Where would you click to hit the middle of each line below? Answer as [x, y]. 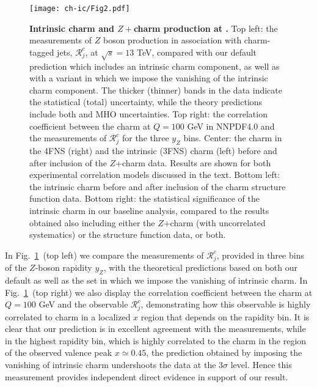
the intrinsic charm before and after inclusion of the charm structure [158, 186]
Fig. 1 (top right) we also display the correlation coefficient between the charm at [159, 292]
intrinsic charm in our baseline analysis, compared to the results [149, 210]
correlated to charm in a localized [68, 316]
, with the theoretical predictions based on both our [200, 267]
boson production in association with [172, 40]
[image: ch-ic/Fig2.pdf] [80, 9]
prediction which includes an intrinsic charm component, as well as [155, 66]
